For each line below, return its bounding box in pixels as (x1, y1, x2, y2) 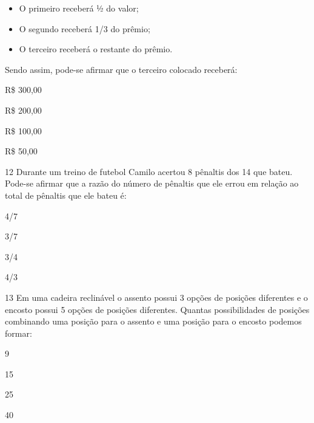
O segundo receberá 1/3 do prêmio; (19, 22, 150, 35)
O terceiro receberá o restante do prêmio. (19, 43, 173, 55)
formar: (5, 326, 32, 339)
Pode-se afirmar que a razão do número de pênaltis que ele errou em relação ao (5, 177, 299, 190)
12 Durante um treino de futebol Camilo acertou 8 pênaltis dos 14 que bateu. (5, 165, 293, 177)
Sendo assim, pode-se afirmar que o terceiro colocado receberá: (5, 63, 238, 75)
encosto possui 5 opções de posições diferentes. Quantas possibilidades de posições (5, 303, 310, 315)
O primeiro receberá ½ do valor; (19, 2, 139, 14)
